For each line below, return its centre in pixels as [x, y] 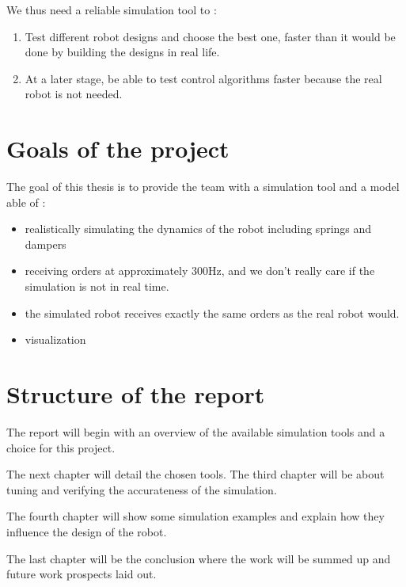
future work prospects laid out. [82, 574]
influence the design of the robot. [87, 531]
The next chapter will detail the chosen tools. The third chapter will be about [195, 474]
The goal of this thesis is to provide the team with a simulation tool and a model [203, 187]
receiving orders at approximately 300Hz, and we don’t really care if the [200, 271]
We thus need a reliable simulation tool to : [112, 10]
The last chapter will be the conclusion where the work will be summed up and [199, 558]
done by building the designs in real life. [122, 52]
